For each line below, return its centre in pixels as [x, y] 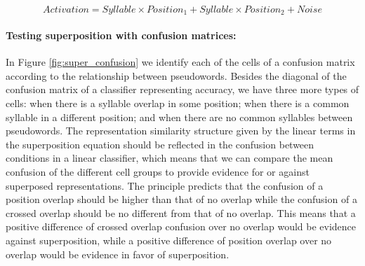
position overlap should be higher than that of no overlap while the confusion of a [181, 199]
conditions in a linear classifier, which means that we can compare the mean [170, 158]
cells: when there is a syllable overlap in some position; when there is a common [178, 103]
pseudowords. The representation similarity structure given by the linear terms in [181, 131]
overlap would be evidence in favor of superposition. [118, 254]
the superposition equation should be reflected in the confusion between [160, 144]
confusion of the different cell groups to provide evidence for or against [158, 171]
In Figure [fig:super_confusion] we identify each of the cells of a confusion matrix [180, 62]
